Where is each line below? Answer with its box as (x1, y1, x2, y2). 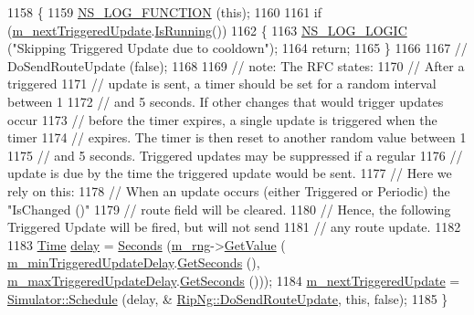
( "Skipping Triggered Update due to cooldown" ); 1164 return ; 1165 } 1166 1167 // (7, 38, 468, 58)
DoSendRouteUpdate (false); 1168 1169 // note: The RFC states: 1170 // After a (7, 56, 465, 75)
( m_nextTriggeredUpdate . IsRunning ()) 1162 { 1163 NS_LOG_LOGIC (7, 20, 407, 39)
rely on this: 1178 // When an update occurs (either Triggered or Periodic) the (7, 181, 450, 200)
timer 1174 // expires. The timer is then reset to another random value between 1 (7, 128, 467, 147)
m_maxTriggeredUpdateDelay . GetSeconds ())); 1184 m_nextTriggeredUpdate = (7, 270, 460, 289)
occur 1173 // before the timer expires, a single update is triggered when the (7, 110, 437, 129)
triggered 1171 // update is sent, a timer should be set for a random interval (7, 74, 437, 93)
